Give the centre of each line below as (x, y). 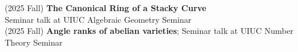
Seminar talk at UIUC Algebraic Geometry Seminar (98, 19)
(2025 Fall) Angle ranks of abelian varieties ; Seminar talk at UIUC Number (149, 31)
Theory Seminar (34, 42)
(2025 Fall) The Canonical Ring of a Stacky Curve (106, 8)
